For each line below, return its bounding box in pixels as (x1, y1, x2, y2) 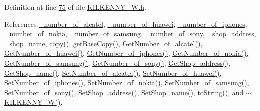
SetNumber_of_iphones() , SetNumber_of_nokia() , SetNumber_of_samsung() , (4, 77, 249, 88)
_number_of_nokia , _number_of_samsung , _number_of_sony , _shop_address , (4, 28, 256, 39)
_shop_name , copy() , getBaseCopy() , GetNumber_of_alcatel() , (4, 38, 203, 48)
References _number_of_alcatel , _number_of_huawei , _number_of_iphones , (4, 18, 247, 29)
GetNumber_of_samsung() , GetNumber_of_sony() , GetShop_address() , (4, 57, 230, 68)
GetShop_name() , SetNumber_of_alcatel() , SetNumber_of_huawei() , (4, 67, 222, 78)
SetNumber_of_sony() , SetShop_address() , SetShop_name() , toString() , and (4, 87, 244, 97)
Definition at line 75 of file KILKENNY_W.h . (4, 2, 146, 12)
